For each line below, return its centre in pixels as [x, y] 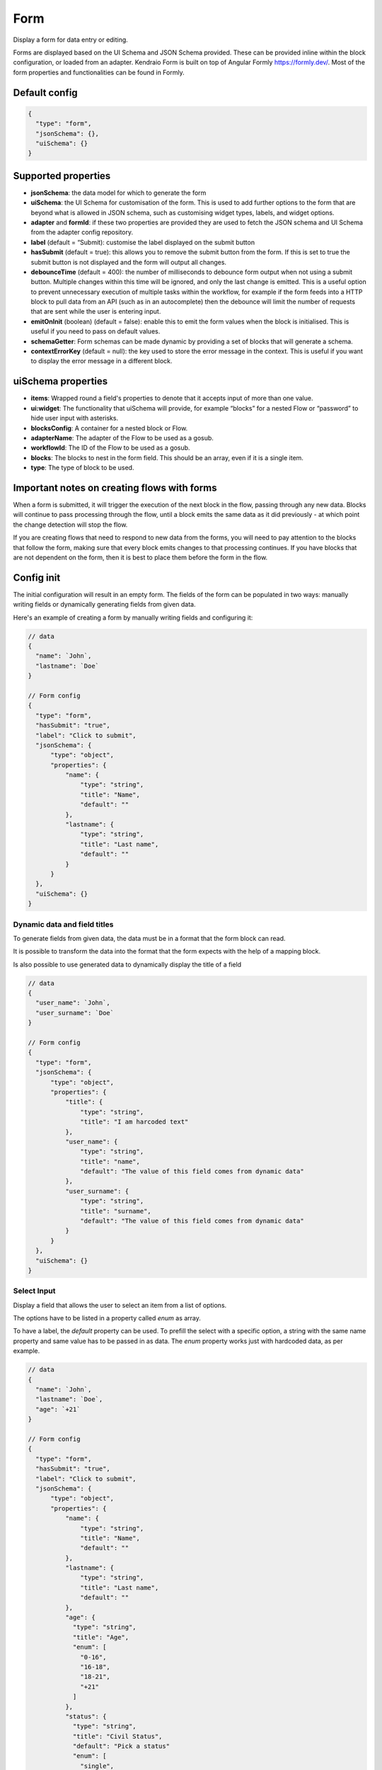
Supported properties [62, 176]
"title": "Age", [101, 1637]
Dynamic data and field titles [63, 924]
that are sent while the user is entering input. [96, 312]
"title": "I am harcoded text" [134, 1122]
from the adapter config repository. [82, 232]
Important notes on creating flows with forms [115, 487]
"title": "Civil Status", [117, 1736]
